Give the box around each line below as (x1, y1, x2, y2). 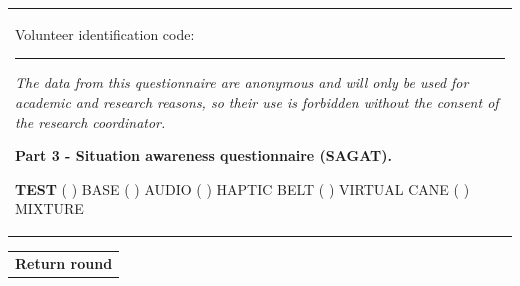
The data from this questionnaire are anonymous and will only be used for (15, 72, 469, 93)
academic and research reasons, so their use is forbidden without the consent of (15, 91, 499, 112)
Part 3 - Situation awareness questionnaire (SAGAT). (15, 145, 392, 166)
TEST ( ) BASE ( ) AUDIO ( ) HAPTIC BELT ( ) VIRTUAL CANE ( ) (15, 178, 470, 199)
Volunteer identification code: (15, 23, 195, 44)
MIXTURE (15, 198, 84, 219)
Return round (15, 253, 113, 274)
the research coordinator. (15, 111, 166, 132)
